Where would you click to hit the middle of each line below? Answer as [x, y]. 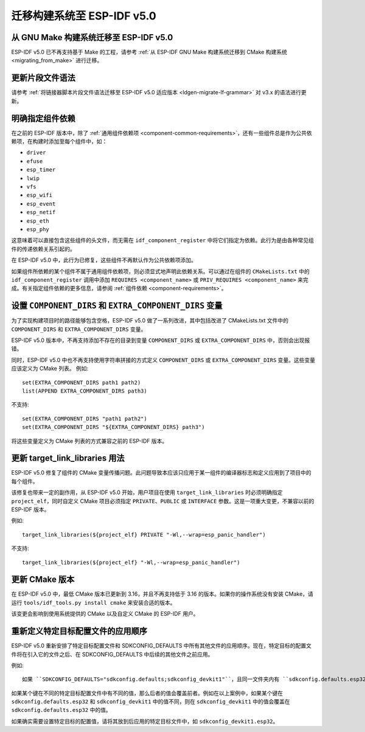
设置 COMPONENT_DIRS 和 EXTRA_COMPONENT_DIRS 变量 [117, 306]
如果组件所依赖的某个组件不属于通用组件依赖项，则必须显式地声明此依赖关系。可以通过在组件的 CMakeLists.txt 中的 [160, 271]
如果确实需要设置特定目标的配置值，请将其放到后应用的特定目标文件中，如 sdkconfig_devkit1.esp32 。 [145, 721]
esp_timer [41, 170]
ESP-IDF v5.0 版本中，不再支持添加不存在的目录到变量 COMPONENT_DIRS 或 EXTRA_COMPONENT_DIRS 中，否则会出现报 [161, 340]
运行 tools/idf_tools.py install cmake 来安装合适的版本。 [93, 602]
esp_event [41, 204]
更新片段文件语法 [43, 78]
